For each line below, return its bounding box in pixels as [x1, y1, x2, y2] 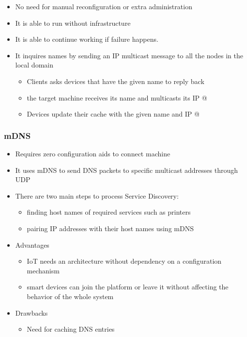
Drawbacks [15, 307, 48, 318]
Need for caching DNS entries [27, 324, 115, 334]
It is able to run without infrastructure [15, 17, 131, 28]
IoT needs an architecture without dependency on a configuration [27, 256, 222, 266]
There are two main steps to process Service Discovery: [15, 190, 179, 201]
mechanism [27, 265, 60, 275]
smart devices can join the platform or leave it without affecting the [27, 282, 229, 292]
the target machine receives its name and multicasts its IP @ [27, 92, 207, 102]
